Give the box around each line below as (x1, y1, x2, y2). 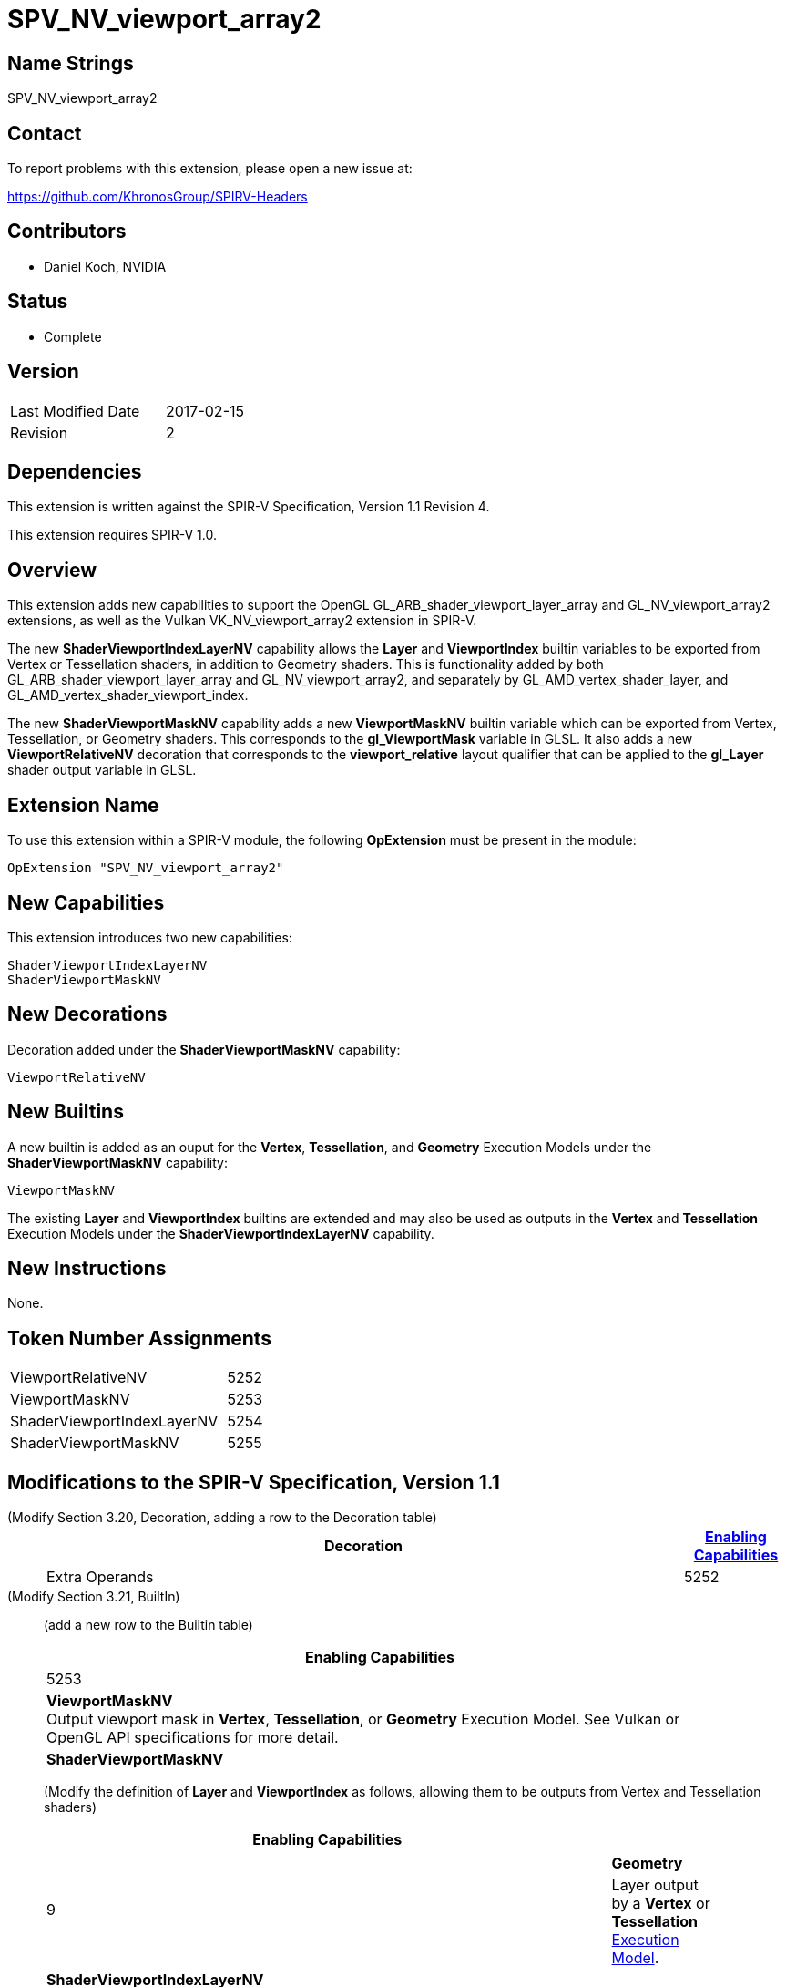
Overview (7, 558, 97, 582)
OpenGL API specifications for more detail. (46, 1728, 339, 1747)
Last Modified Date (10, 401, 140, 420)
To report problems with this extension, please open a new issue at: (7, 160, 413, 177)
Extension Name (7, 793, 159, 817)
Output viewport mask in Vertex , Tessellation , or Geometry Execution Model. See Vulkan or (46, 1710, 680, 1729)
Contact (7, 121, 82, 145)
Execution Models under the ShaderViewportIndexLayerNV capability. (7, 1225, 434, 1241)
